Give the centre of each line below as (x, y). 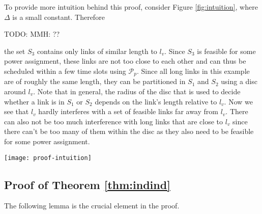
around (15, 91)
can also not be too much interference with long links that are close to (114, 121)
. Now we (238, 101)
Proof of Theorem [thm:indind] (87, 184)
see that (17, 111)
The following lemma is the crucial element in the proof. (92, 206)
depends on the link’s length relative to (156, 101)
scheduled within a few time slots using (65, 71)
